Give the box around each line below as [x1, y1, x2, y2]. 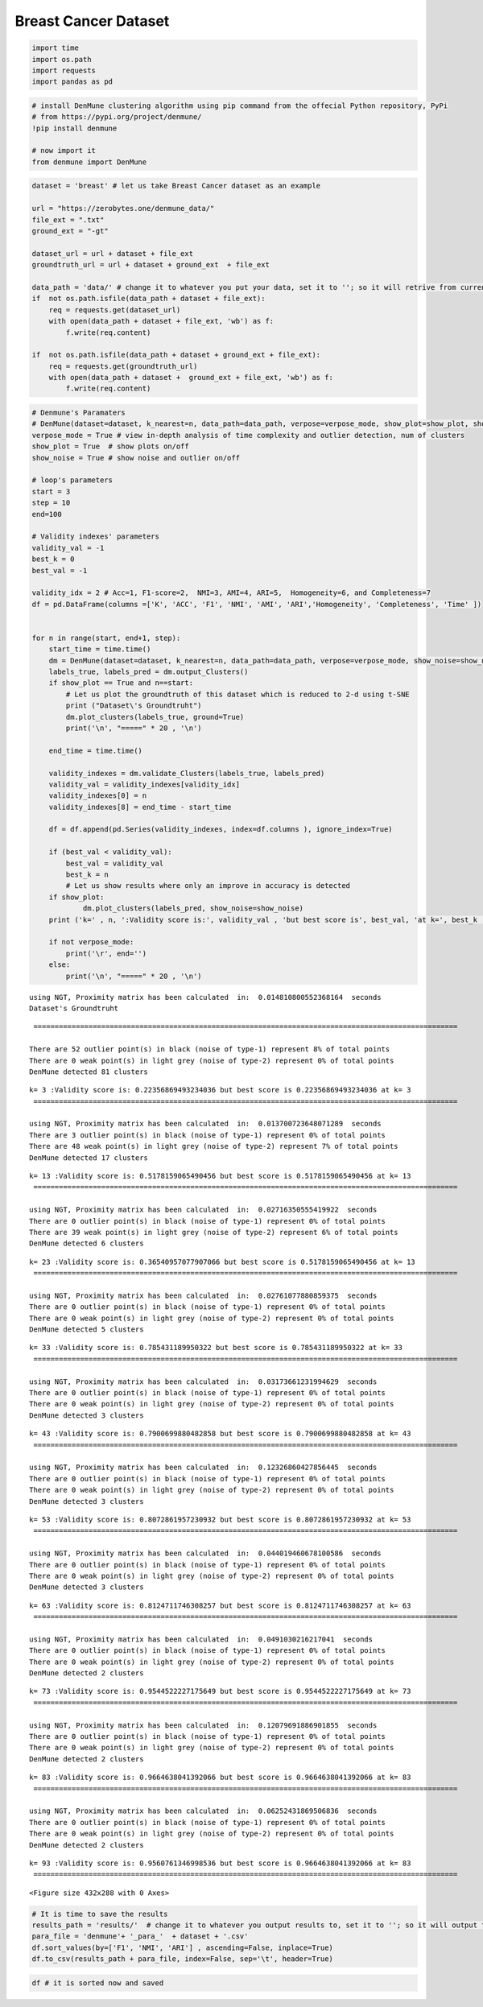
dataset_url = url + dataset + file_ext [31, 249, 193, 258]
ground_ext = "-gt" [31, 226, 109, 235]
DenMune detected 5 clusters [29, 1325, 144, 1334]
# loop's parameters [31, 476, 113, 485]
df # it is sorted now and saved [31, 1978, 164, 1988]
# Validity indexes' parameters [31, 532, 160, 541]
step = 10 [31, 498, 71, 507]
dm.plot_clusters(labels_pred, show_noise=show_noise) [82, 904, 304, 913]
